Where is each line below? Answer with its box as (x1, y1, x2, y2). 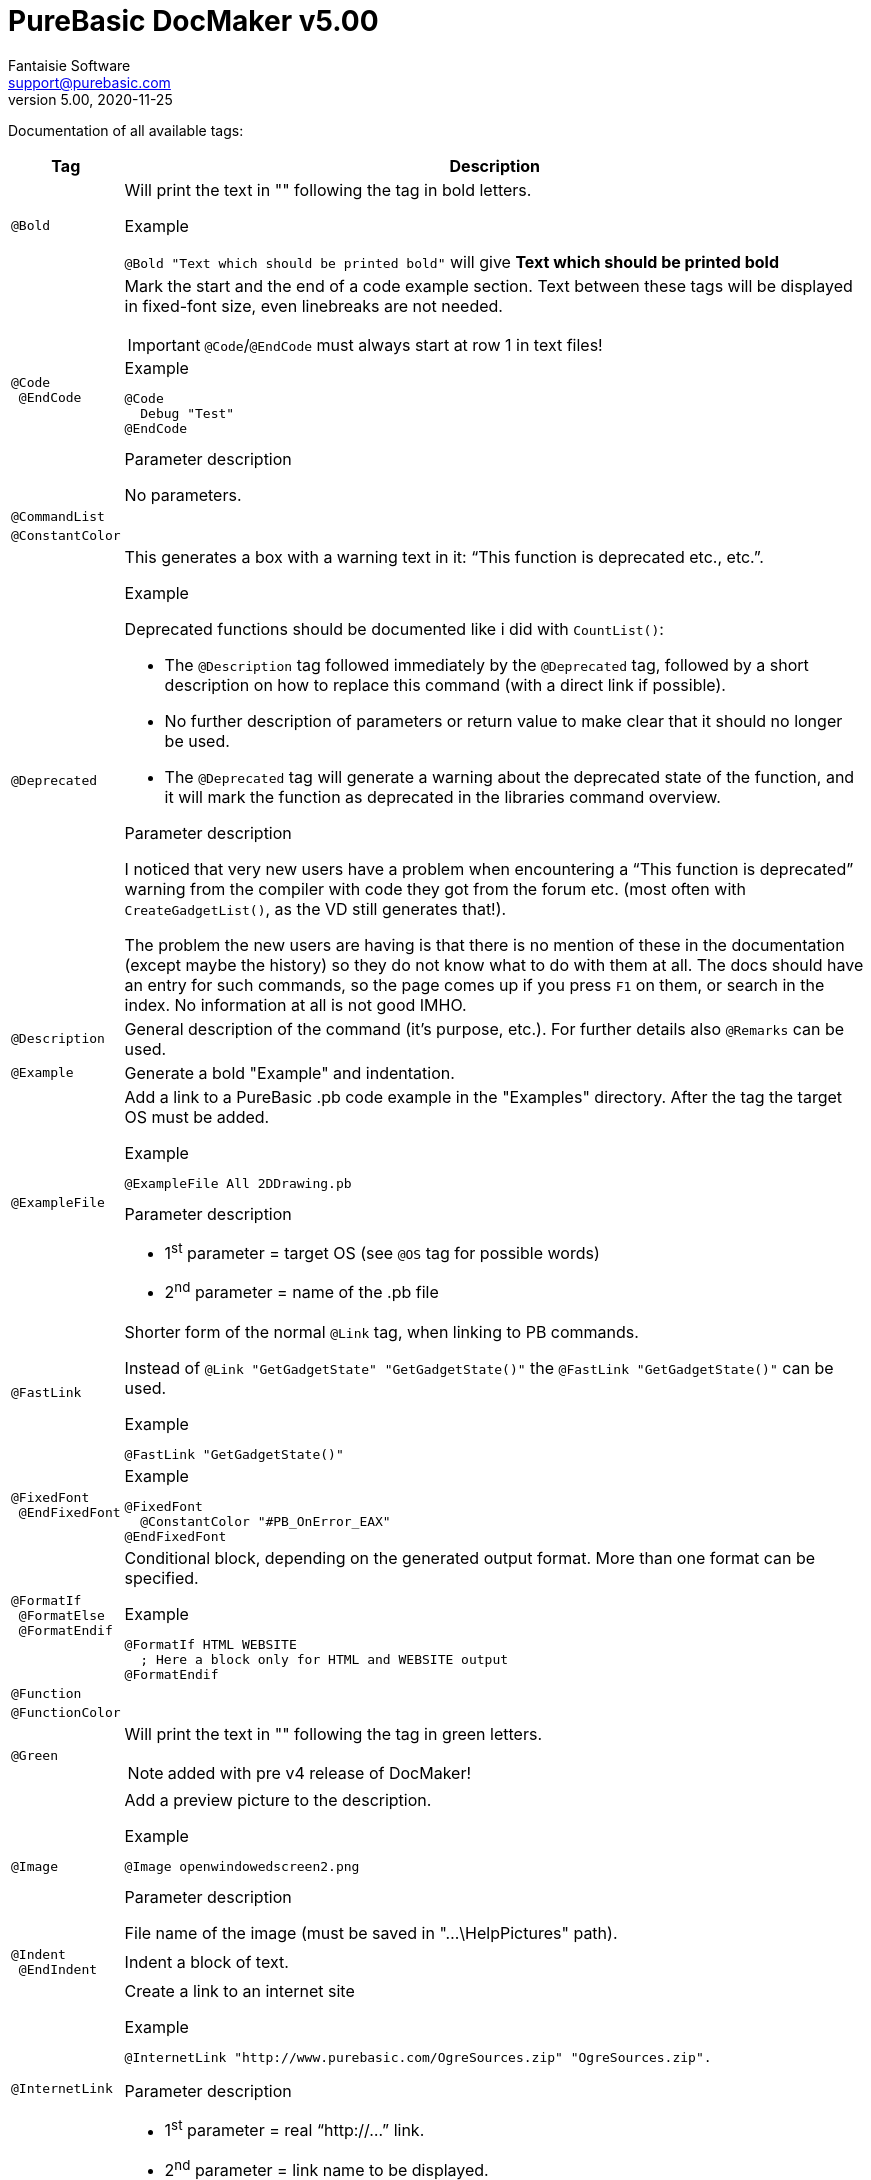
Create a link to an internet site (124, 1981, 355, 2002)
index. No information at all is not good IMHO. (124, 994, 467, 1015)
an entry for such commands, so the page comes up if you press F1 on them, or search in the (124, 974, 825, 995)
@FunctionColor (11, 1705, 121, 1721)
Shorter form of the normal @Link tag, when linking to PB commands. (124, 1322, 639, 1343)
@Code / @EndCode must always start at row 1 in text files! (204, 334, 603, 355)
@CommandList (11, 508, 105, 524)
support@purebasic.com (8, 73, 171, 91)
